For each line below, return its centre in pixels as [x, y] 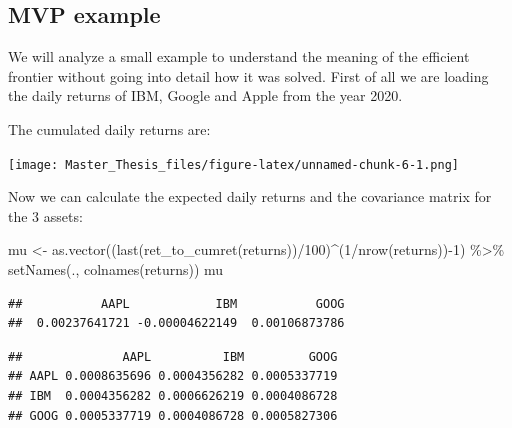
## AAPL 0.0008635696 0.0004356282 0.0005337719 [173, 376]
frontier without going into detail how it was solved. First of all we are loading [248, 75]
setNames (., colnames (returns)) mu [116, 269]
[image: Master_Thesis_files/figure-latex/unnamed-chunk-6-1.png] [234, 164]
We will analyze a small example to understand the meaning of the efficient [239, 56]
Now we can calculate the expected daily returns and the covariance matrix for [250, 196]
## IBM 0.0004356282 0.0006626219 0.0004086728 [173, 395]
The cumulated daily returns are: [109, 128]
